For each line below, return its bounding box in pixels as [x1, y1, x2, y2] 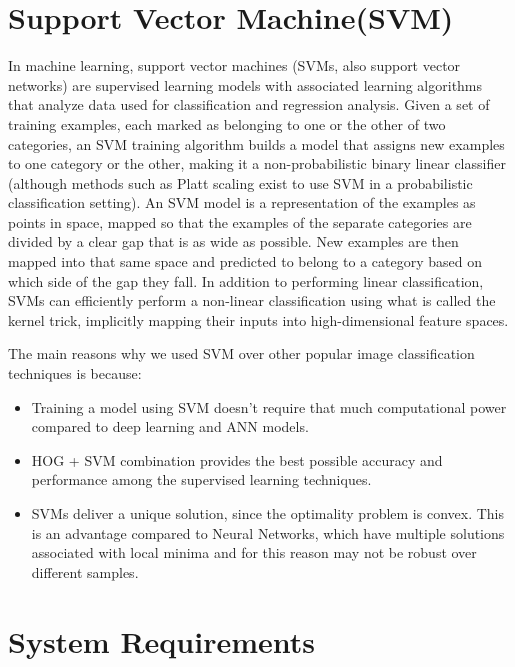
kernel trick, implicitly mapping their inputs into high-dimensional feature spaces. [8, 309, 509, 330]
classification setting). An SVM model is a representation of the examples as [8, 192, 476, 213]
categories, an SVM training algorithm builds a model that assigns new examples [8, 133, 505, 154]
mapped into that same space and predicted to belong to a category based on [8, 251, 482, 272]
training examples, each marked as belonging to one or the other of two [8, 113, 446, 134]
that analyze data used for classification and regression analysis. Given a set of [8, 94, 490, 115]
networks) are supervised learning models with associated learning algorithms [8, 74, 483, 95]
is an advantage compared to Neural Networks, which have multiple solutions [31, 522, 505, 543]
